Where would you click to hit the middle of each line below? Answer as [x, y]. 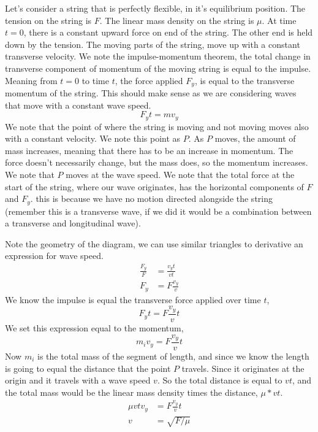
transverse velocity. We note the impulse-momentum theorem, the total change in [158, 56]
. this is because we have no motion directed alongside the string [151, 199]
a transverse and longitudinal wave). [73, 223]
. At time [279, 20]
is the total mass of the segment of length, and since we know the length [173, 356]
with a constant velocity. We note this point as [93, 138]
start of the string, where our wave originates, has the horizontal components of [154, 186]
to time [95, 80]
